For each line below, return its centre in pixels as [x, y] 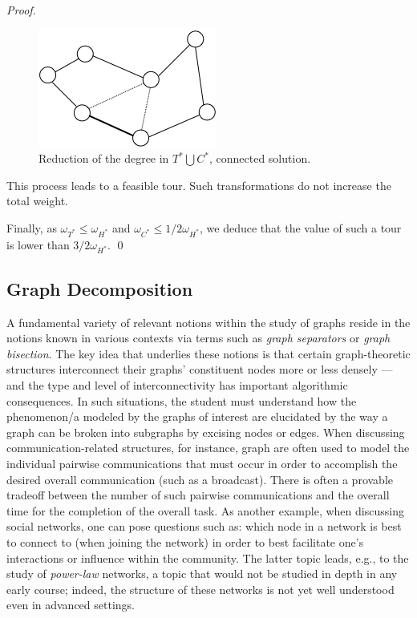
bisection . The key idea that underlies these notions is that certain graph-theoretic [208, 353]
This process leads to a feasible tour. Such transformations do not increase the [199, 185]
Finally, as [32, 227]
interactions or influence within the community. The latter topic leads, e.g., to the [208, 557]
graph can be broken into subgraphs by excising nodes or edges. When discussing [206, 432]
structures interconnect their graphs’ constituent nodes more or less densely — [200, 369]
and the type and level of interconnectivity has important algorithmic [177, 385]
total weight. [37, 201]
